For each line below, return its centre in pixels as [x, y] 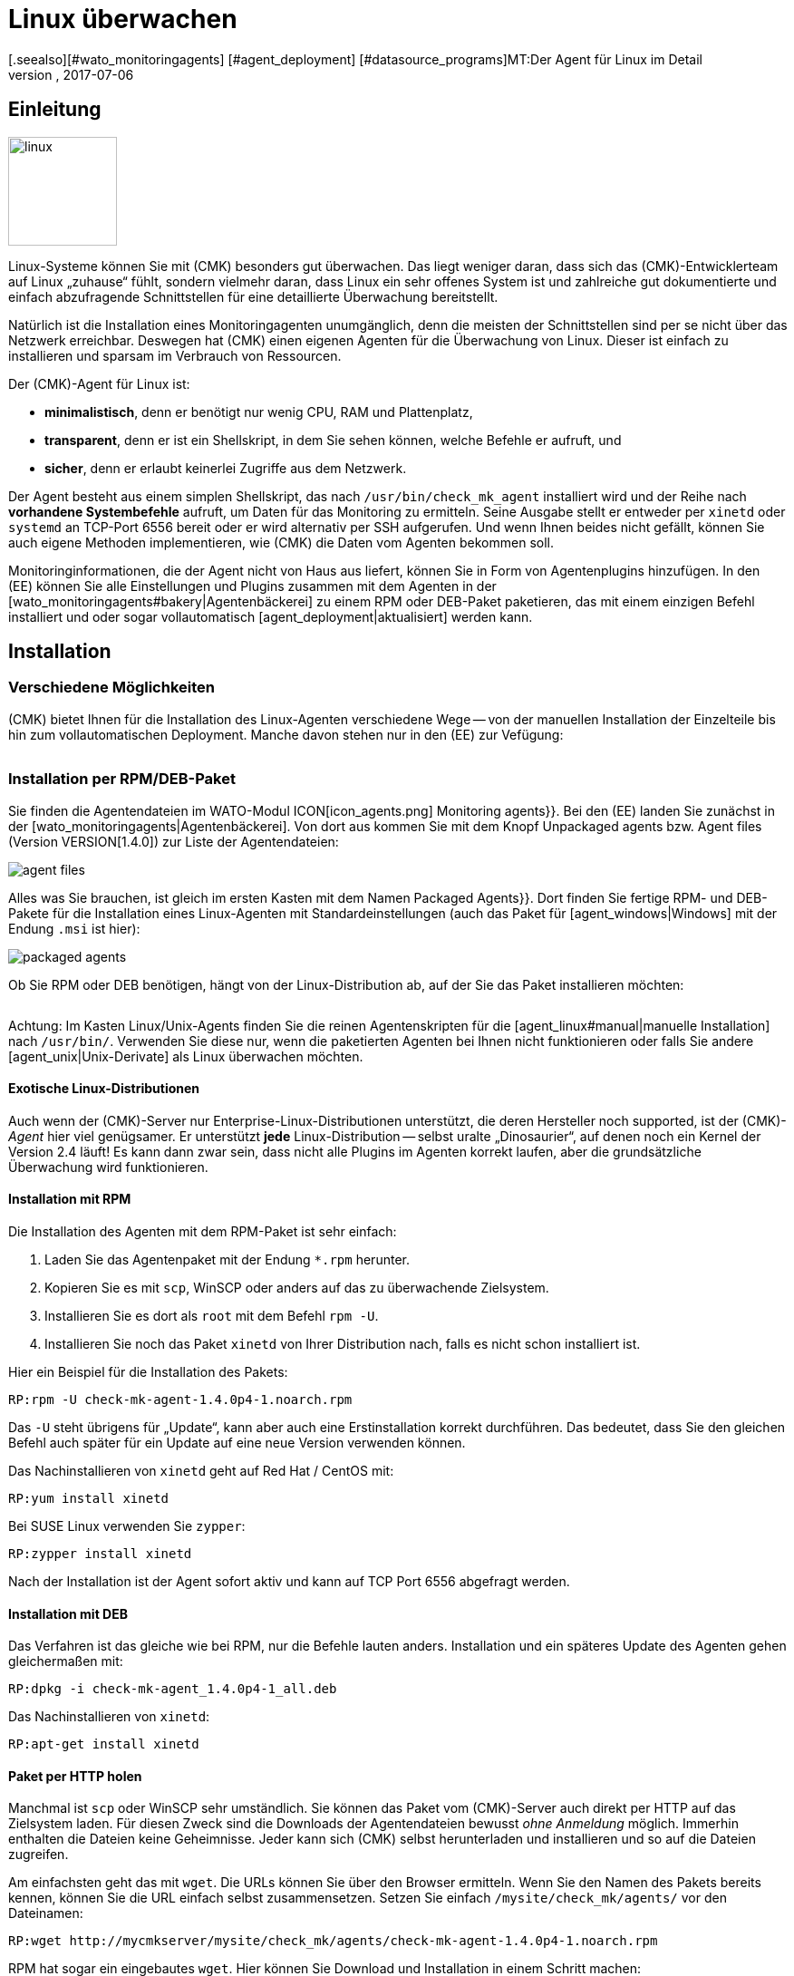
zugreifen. [39, 1855]
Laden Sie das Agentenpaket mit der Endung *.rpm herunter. [227, 1259]
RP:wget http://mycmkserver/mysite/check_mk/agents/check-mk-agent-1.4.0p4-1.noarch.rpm [333, 1941]
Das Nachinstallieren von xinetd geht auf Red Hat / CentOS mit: [201, 1471]
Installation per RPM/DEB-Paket [122, 779]
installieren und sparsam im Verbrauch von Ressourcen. [175, 355]
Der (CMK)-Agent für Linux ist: [99, 383]
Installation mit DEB [68, 1613]
